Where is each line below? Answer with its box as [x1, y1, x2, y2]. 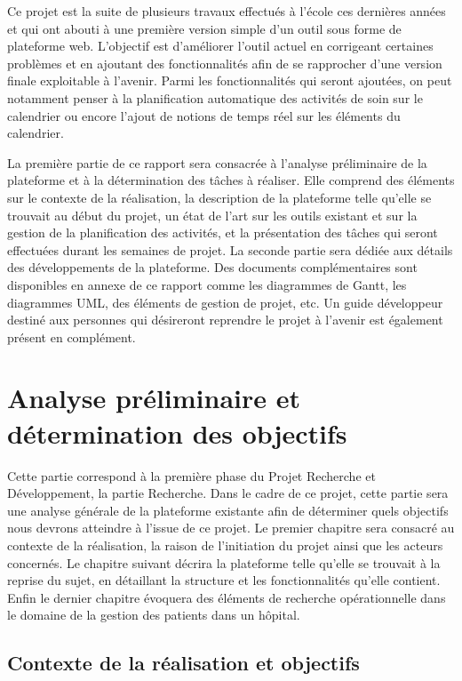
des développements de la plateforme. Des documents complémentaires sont [7, 258, 418, 276]
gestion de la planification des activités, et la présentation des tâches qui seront [7, 223, 438, 242]
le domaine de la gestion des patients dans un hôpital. [7, 605, 300, 624]
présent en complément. [7, 327, 136, 346]
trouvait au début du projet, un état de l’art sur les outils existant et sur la [7, 205, 418, 224]
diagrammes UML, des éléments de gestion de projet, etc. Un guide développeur [7, 292, 443, 311]
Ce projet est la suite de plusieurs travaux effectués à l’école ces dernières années [7, 2, 446, 20]
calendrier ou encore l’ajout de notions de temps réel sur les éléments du [7, 106, 401, 124]
